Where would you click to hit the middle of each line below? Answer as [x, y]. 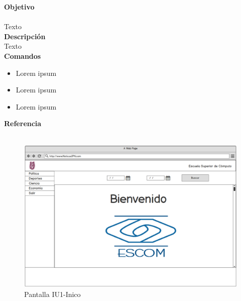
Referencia [23, 123]
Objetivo [19, 7]
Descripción [25, 36]
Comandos [23, 56]
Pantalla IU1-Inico [52, 294]
